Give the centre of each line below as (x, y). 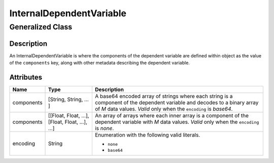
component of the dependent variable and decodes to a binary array (177, 103)
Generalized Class (41, 27)
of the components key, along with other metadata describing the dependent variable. (100, 63)
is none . (104, 128)
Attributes (26, 77)
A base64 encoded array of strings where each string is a (164, 96)
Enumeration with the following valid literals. (147, 135)
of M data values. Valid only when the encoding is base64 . (164, 109)
